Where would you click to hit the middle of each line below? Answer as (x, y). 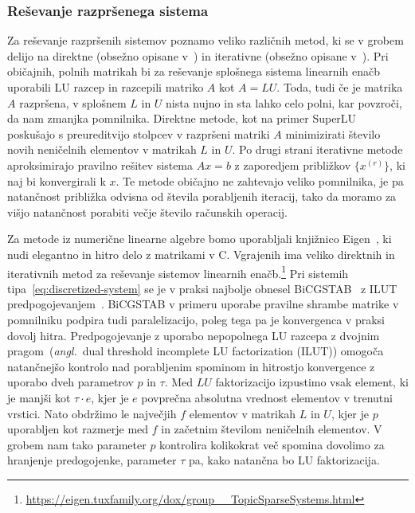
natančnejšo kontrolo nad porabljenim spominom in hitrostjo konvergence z (191, 366)
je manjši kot (39, 397)
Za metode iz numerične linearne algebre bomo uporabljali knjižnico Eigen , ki (200, 239)
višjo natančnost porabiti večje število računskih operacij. (148, 211)
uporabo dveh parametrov (70, 382)
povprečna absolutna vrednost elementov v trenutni (267, 397)
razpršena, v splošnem (73, 102)
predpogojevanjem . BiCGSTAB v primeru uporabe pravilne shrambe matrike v (203, 304)
